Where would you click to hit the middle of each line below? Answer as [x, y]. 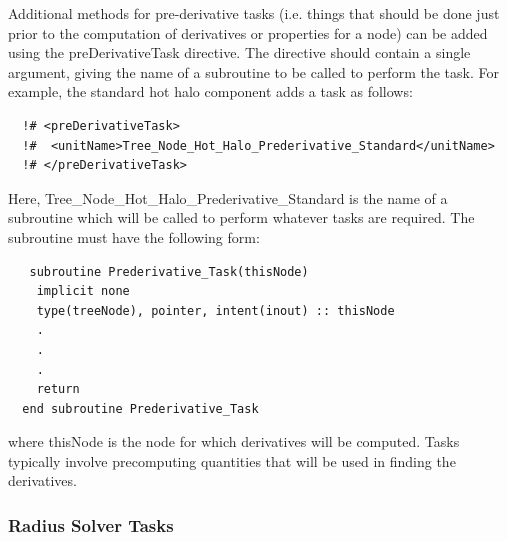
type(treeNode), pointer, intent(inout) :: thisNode [215, 310]
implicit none [83, 291]
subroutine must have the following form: [134, 236]
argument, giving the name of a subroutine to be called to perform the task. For [253, 71]
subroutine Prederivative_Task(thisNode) [169, 271]
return [58, 389]
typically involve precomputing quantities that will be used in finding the [232, 460]
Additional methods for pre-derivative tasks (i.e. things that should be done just [254, 13]
